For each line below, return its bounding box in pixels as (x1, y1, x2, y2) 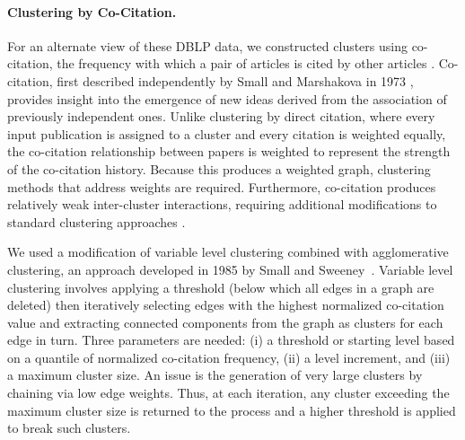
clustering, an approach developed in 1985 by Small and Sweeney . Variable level (7, 260, 453, 278)
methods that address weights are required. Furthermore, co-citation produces (7, 177, 436, 196)
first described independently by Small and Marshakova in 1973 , (57, 71, 414, 90)
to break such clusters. (7, 418, 131, 437)
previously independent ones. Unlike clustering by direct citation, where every (7, 107, 435, 126)
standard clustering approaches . (7, 212, 186, 231)
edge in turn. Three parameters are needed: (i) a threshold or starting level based (7, 330, 455, 349)
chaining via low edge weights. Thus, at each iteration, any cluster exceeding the (7, 383, 450, 402)
